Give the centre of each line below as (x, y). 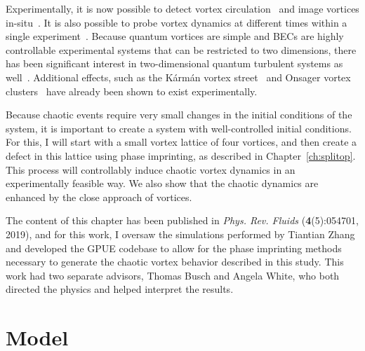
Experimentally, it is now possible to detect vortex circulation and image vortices (182, 8)
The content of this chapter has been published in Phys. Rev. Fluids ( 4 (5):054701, (182, 220)
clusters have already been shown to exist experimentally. (132, 91)
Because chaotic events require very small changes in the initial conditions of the (179, 115)
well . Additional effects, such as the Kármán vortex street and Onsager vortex (178, 77)
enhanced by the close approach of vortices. (99, 197)
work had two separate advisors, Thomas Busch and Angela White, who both (173, 275)
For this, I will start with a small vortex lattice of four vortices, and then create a (181, 142)
